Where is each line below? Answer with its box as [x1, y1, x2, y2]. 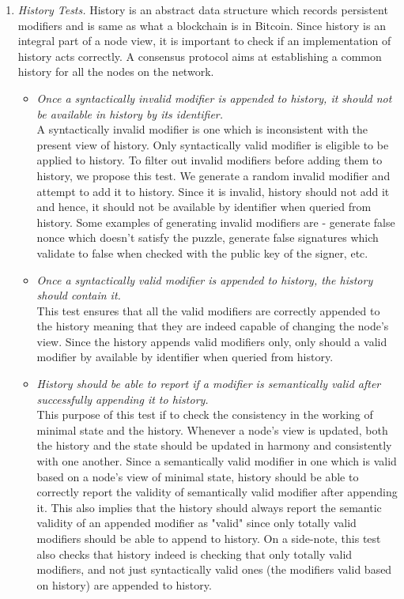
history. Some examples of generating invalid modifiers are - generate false [36, 213, 395, 230]
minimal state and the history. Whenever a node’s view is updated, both [36, 421, 388, 438]
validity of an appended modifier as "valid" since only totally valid [36, 514, 357, 531]
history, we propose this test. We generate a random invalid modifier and [36, 167, 391, 183]
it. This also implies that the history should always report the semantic [36, 499, 382, 515]
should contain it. [36, 287, 121, 303]
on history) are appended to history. [36, 576, 212, 593]
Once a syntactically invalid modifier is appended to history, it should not [36, 89, 392, 106]
